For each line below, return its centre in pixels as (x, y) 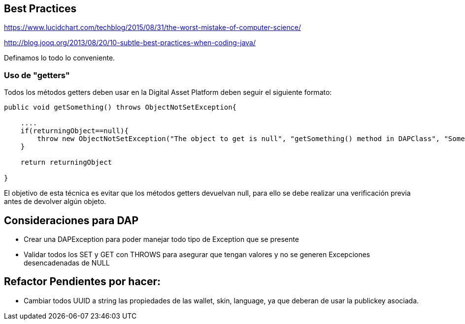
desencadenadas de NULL (67, 263)
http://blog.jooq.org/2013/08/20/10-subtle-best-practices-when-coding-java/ (130, 43)
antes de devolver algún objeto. (55, 202)
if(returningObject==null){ (74, 131)
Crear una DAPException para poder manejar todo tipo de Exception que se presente (161, 239)
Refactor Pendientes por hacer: (83, 282)
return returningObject (66, 162)
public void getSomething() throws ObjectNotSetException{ (120, 107)
